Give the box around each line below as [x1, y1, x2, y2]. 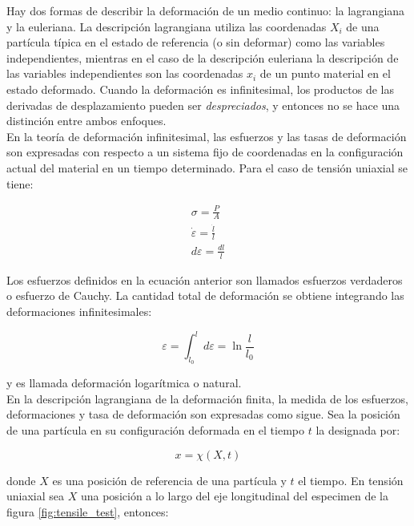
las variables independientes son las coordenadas [6, 65, 243, 82]
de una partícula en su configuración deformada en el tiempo [6, 422, 304, 439]
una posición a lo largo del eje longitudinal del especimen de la [80, 488, 388, 504]
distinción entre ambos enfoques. [6, 112, 167, 129]
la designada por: [316, 422, 400, 439]
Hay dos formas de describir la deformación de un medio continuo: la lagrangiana [6, 2, 405, 18]
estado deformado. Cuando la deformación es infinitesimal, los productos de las [6, 80, 394, 97]
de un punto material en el [259, 65, 391, 82]
